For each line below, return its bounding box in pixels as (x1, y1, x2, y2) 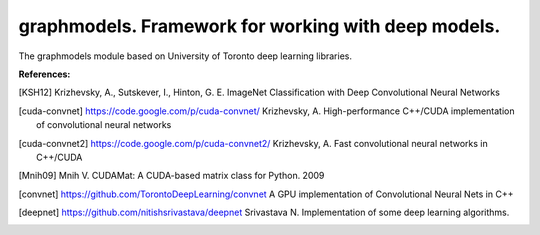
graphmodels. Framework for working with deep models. (18, 15, 501, 37)
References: (18, 68, 71, 80)
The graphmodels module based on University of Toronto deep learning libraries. (18, 50, 352, 62)
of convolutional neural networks (36, 119, 172, 131)
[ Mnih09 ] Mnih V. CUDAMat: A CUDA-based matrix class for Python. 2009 (18, 170, 325, 182)
